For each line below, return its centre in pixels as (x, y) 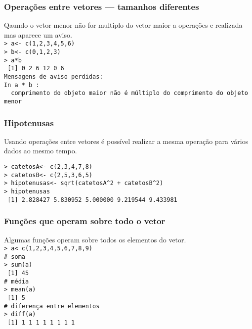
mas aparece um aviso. (38, 34)
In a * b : (22, 85)
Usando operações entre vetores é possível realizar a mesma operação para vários (126, 141)
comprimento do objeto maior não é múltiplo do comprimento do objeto (129, 93)
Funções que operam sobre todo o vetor (85, 221)
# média (17, 281)
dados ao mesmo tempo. (41, 151)
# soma (15, 257)
